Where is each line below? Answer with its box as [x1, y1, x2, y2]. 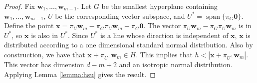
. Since [67, 30, 88, 40]
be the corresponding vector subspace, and [55, 10, 185, 21]
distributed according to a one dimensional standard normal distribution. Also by [4, 40, 253, 50]
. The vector [143, 20, 181, 31]
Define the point [4, 20, 54, 31]
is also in [31, 30, 58, 40]
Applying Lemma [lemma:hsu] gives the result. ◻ [4, 69, 156, 79]
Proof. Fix [4, 1, 35, 11]
